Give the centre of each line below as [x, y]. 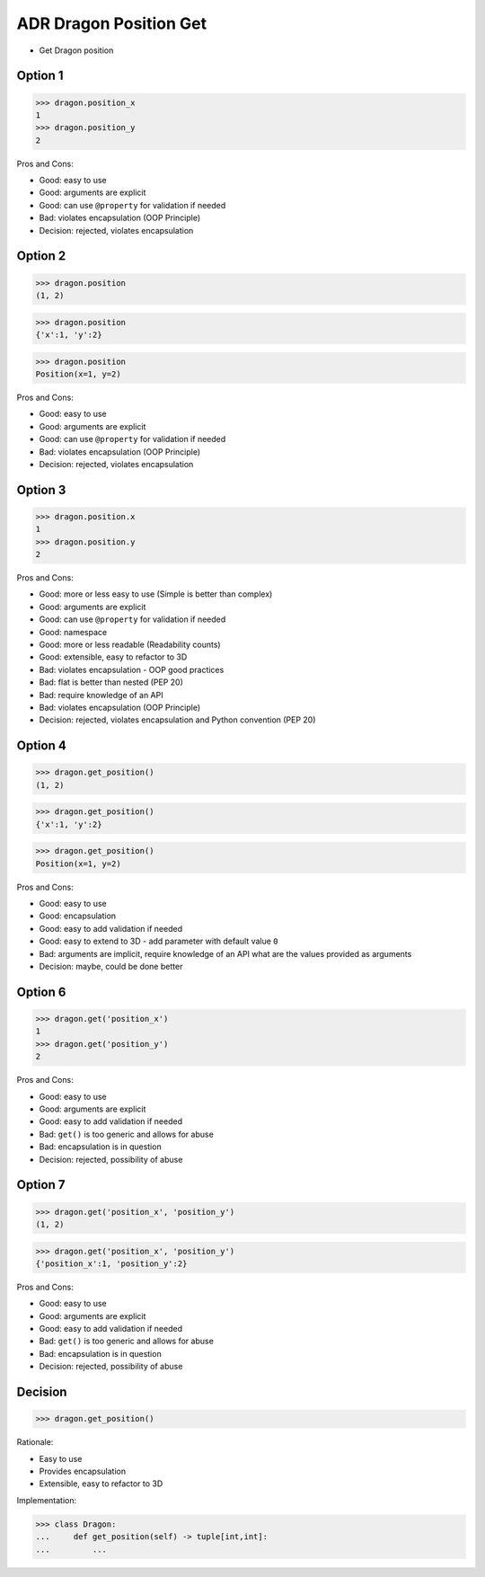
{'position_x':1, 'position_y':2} [111, 1263]
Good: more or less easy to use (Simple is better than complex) [156, 594]
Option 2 [41, 256]
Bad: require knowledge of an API [101, 695]
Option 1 [40, 76]
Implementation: [47, 1500]
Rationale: [35, 1442]
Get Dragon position [76, 50]
